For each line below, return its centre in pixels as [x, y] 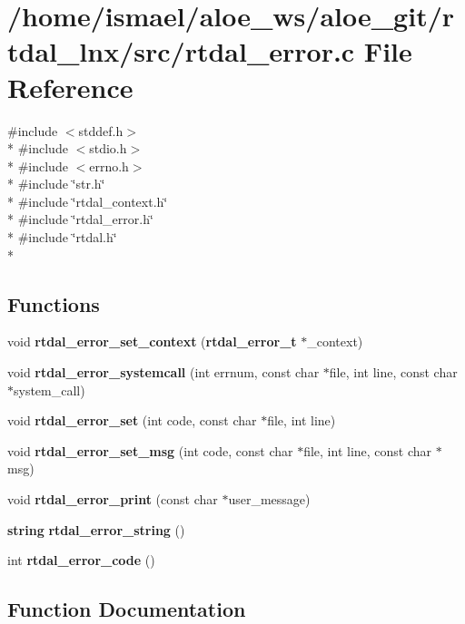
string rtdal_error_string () [96, 529]
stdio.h [108, 148]
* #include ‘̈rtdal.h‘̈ [62, 237]
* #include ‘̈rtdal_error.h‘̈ [80, 219]
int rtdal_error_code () [81, 560]
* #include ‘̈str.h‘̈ [56, 184]
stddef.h [101, 130]
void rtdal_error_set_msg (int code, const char [150, 450]
